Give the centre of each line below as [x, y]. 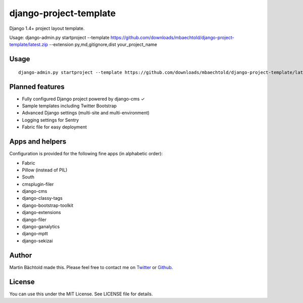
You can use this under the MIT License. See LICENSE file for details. [81, 294]
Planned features [37, 87]
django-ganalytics [41, 227]
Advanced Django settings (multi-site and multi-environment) [86, 113]
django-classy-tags [42, 198]
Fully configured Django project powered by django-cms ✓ [83, 99]
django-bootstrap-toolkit [47, 205]
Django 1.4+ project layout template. [47, 28]
